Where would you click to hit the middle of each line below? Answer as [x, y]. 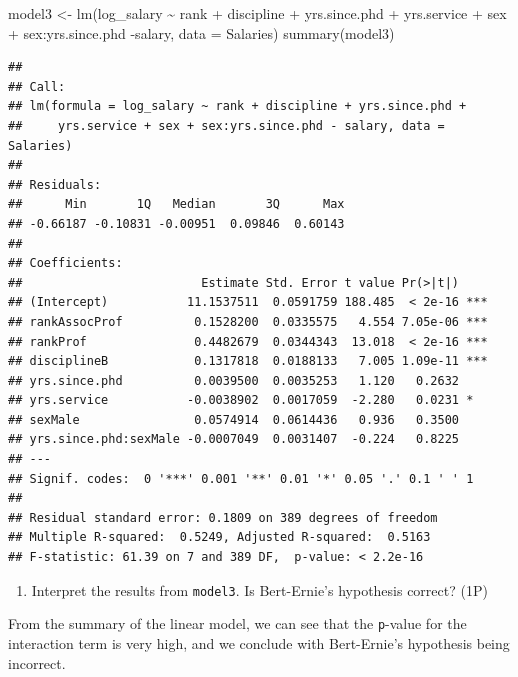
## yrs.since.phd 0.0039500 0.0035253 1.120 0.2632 [234, 380]
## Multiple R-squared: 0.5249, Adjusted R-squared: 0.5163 [219, 537]
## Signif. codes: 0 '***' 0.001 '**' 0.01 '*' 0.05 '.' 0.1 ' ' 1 [241, 478]
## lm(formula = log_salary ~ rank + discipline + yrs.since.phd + [237, 106]
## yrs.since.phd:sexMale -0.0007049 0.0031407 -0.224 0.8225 [234, 439]
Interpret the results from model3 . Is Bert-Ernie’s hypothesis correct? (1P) [259, 589]
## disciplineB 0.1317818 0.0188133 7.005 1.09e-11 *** [248, 361]
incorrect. [37, 662]
